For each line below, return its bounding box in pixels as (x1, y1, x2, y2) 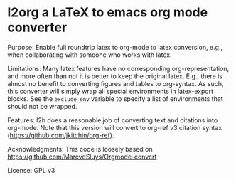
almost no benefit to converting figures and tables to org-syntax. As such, (7, 79, 224, 88)
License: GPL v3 (7, 166, 55, 174)
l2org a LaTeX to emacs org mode (7, 4, 208, 21)
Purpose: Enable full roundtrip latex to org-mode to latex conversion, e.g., (7, 43, 222, 51)
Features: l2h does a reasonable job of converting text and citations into (7, 115, 218, 125)
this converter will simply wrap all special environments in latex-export (7, 87, 214, 95)
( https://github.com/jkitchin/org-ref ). (7, 131, 114, 139)
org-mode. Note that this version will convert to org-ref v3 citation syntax (7, 123, 222, 132)
